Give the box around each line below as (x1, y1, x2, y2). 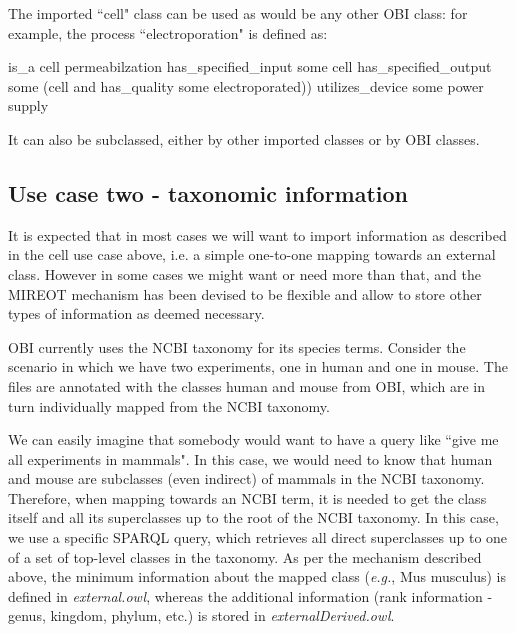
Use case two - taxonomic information (8, 177, 409, 208)
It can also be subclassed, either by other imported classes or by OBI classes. (8, 128, 480, 149)
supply (8, 95, 49, 116)
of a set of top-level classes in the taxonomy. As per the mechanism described (8, 546, 482, 567)
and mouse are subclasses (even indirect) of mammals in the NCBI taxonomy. (8, 468, 485, 489)
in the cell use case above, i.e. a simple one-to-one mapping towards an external (8, 244, 496, 265)
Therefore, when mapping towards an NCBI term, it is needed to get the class (8, 487, 487, 508)
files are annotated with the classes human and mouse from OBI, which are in (8, 375, 486, 396)
